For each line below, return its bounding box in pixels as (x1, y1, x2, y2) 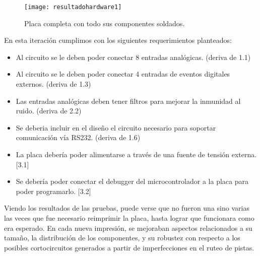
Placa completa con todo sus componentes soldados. (24, 18, 185, 28)
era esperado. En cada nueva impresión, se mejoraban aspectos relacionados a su (4, 222, 252, 233)
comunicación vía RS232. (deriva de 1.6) (16, 132, 141, 143)
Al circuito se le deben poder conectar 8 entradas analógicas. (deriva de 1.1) (16, 51, 251, 62)
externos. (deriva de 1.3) (16, 79, 91, 89)
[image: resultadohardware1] (24, 4, 122, 11)
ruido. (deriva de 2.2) (16, 105, 82, 116)
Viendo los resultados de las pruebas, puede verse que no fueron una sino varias (4, 203, 249, 213)
